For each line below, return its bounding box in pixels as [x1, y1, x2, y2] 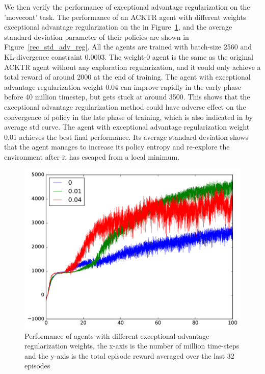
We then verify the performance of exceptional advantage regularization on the [4, 2, 250, 12]
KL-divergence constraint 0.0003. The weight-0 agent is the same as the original [4, 51, 254, 62]
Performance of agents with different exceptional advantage [24, 330, 209, 341]
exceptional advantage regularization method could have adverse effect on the [4, 101, 246, 112]
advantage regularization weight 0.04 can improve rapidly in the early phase [4, 81, 242, 92]
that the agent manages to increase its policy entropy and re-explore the [4, 141, 230, 152]
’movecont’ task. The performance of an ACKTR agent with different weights [4, 11, 246, 22]
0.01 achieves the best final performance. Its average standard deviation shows [4, 131, 248, 142]
